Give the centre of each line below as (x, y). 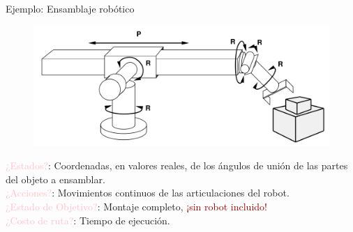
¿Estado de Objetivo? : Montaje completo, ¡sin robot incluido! (136, 207)
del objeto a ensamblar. (55, 179)
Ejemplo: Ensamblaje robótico (70, 8)
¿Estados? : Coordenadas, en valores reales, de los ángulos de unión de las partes (177, 165)
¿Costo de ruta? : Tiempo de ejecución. (88, 220)
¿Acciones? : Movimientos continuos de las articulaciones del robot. (148, 193)
